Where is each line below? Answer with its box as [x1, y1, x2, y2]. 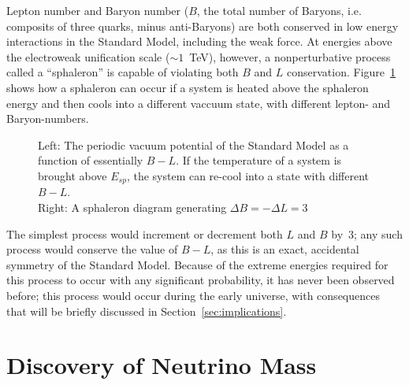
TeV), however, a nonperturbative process [189, 48, 391, 65]
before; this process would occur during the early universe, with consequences [6, 287, 380, 303]
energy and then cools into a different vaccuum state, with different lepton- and [6, 94, 391, 111]
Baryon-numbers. [6, 110, 89, 127]
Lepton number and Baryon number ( [6, 2, 189, 18]
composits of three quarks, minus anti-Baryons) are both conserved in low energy [6, 17, 399, 34]
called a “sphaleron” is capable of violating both [6, 64, 239, 80]
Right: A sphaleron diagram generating [38, 198, 227, 215]
